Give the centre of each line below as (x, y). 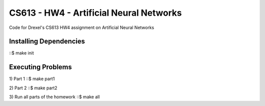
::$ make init (22, 53)
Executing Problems (40, 67)
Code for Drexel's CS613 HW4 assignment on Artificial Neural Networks (82, 27)
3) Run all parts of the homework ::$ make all (54, 97)
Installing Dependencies (47, 41)
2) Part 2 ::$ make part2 (33, 88)
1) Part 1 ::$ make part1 (32, 79)
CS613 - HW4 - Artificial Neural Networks (95, 13)
